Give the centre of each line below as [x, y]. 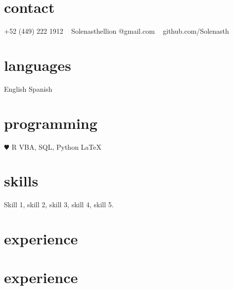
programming [51, 123]
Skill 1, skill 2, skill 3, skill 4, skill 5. [59, 204]
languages [38, 65]
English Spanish [28, 88]
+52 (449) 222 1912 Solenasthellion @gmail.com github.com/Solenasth [116, 31]
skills [21, 181]
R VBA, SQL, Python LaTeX [56, 146]
